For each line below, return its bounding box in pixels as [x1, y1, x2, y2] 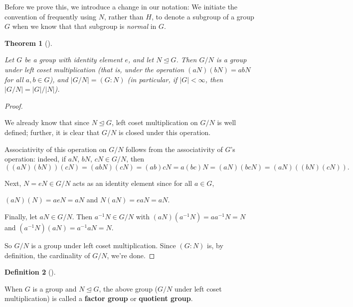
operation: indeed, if [4, 153, 66, 164]
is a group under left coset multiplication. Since [31, 240, 176, 250]
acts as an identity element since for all [72, 177, 192, 188]
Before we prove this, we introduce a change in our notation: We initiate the [4, 1, 238, 11]
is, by [207, 240, 223, 250]
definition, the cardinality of [4, 250, 90, 260]
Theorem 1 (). [4, 37, 52, 48]
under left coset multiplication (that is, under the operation [4, 64, 184, 74]
